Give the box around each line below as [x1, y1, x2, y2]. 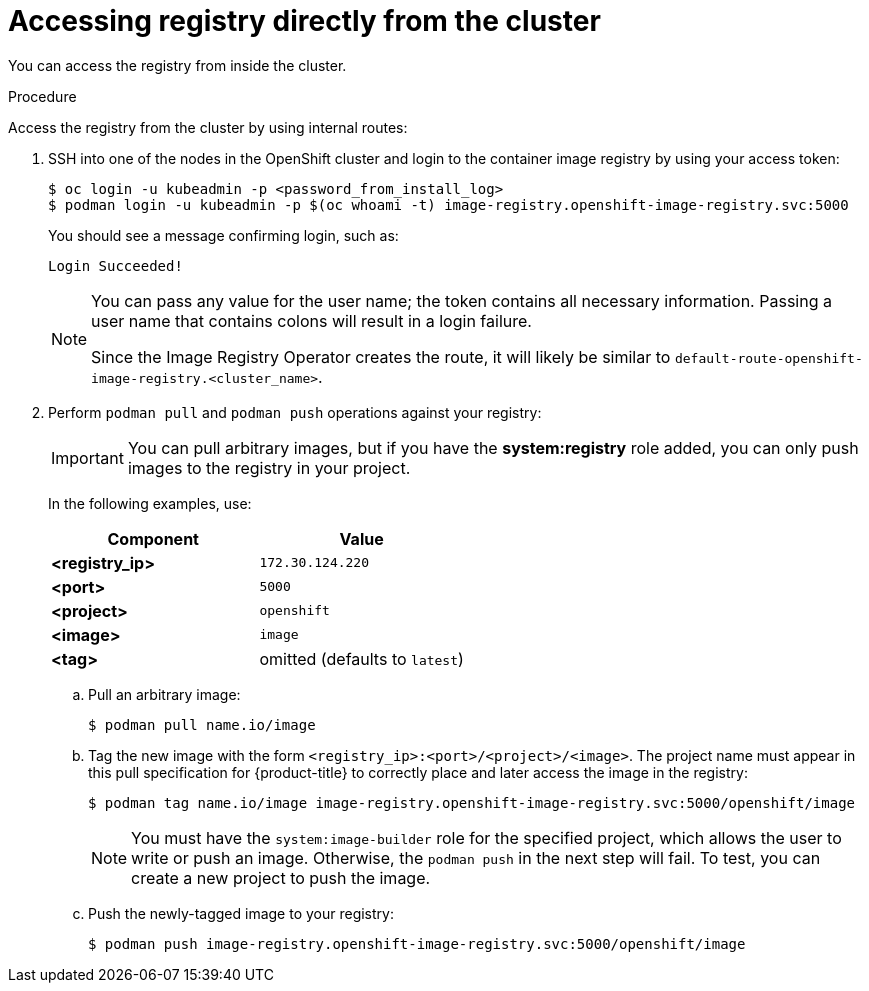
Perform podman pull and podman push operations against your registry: [48, 403, 542, 421]
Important [51, 447, 124, 468]
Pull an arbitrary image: [88, 685, 241, 703]
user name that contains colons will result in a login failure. [91, 310, 532, 331]
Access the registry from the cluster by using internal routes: [8, 118, 408, 136]
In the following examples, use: [48, 494, 252, 512]
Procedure [8, 87, 77, 105]
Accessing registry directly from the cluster [8, 4, 601, 38]
